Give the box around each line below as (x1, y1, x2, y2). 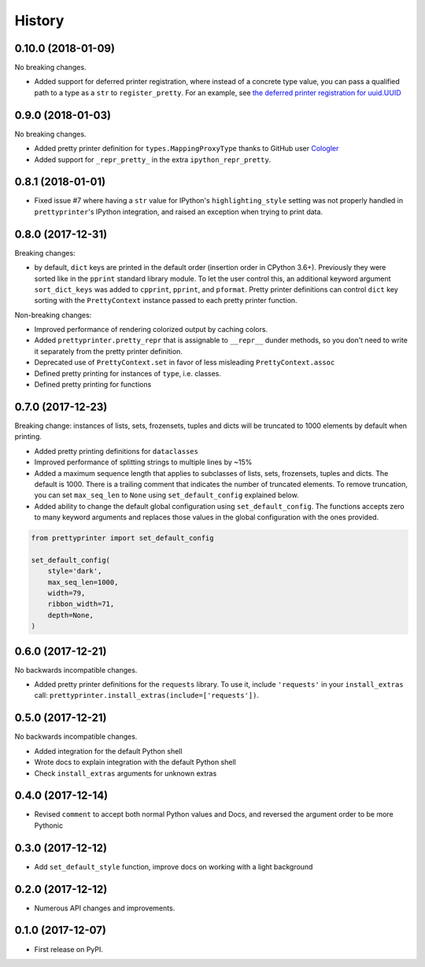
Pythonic (34, 821, 63, 830)
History (14, 12, 65, 29)
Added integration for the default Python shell (34, 746, 183, 755)
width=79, (47, 589, 86, 597)
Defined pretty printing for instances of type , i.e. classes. (34, 368, 222, 378)
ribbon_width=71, (47, 600, 115, 609)
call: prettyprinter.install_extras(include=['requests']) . (34, 691, 260, 700)
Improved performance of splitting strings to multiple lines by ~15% (34, 457, 253, 467)
